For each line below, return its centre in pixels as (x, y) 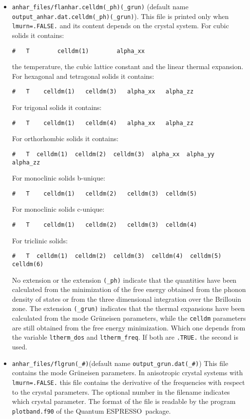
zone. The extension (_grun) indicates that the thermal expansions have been (128, 308)
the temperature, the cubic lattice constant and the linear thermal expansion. (128, 66)
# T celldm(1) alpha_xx (78, 51)
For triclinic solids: (40, 240)
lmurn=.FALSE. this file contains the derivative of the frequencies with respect (128, 382)
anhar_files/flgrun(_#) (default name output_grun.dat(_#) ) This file (120, 363)
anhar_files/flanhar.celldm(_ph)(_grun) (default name (100, 6)
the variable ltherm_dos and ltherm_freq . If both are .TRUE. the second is (125, 337)
